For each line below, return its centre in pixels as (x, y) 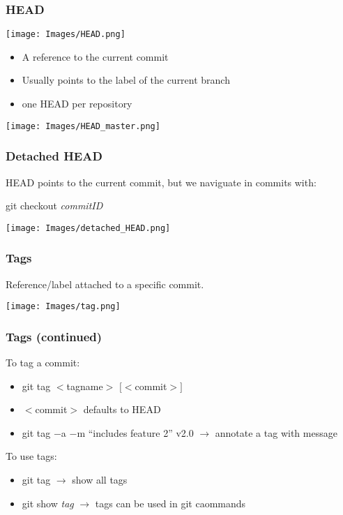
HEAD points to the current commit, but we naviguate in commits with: (161, 182)
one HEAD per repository (77, 104)
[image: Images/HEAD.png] (66, 35)
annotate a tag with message (276, 432)
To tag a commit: (43, 363)
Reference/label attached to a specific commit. (105, 284)
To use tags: (31, 456)
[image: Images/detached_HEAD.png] (88, 228)
